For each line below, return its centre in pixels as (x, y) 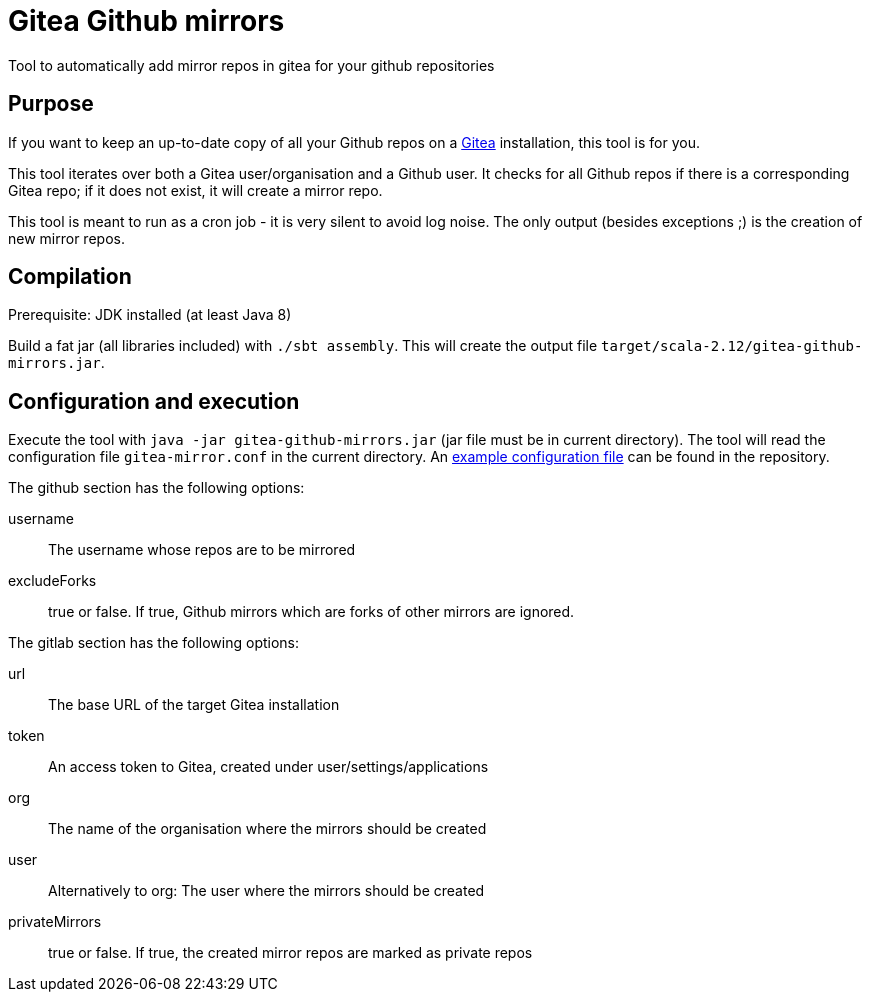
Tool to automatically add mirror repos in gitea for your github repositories (251, 65)
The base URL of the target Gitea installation (194, 705)
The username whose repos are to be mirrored (202, 550)
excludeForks (52, 581)
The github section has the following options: (156, 488)
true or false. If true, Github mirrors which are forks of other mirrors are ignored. (311, 612)
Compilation (70, 277)
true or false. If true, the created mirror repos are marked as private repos (290, 953)
